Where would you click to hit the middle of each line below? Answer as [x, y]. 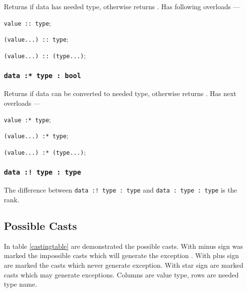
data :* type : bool [43, 76]
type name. [21, 284]
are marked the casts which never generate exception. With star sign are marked [124, 265]
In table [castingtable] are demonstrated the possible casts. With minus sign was [123, 246]
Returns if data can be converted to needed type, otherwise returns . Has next [120, 93]
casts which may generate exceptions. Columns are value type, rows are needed [121, 274]
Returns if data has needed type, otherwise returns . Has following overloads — [122, 6]
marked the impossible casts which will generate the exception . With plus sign [122, 255]
